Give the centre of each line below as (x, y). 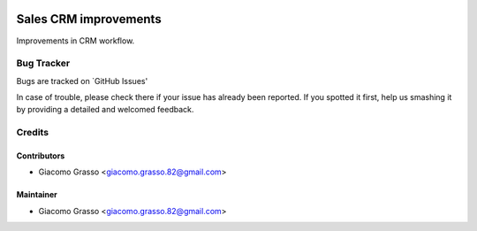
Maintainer (37, 195)
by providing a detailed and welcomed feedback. (105, 110)
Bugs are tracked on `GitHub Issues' (82, 81)
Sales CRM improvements (89, 19)
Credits (32, 133)
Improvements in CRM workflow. (76, 41)
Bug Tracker (43, 64)
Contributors (41, 156)
